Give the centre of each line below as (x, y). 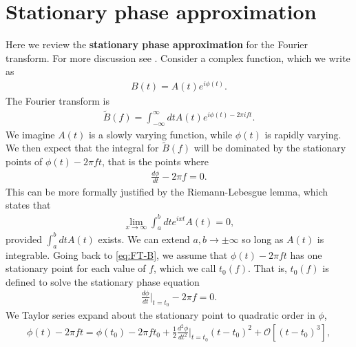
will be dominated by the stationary (270, 148)
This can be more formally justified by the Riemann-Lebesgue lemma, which (167, 191)
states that (28, 205)
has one (306, 254)
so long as (263, 239)
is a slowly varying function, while (160, 134)
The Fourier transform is (58, 101)
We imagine (30, 134)
